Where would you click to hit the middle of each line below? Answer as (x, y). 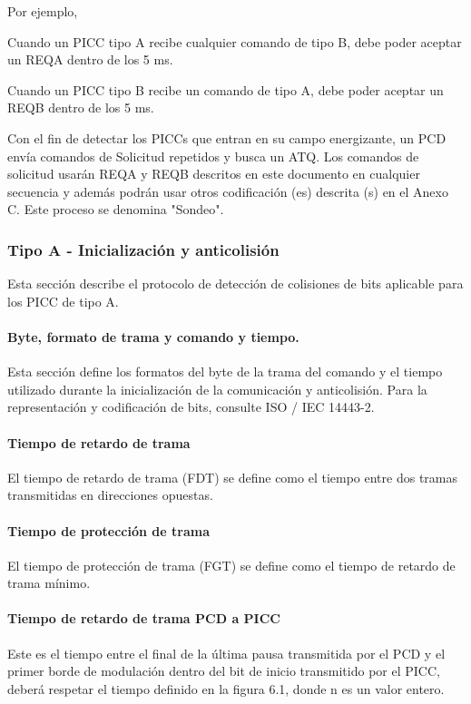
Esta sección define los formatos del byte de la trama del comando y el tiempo (225, 372)
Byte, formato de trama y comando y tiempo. (153, 336)
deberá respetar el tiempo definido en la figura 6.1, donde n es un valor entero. (226, 688)
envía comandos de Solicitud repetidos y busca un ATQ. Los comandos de (213, 156)
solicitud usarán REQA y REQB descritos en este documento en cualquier (214, 174)
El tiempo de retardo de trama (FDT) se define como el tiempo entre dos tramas (233, 477)
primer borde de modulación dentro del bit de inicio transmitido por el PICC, (224, 671)
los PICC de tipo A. (63, 301)
